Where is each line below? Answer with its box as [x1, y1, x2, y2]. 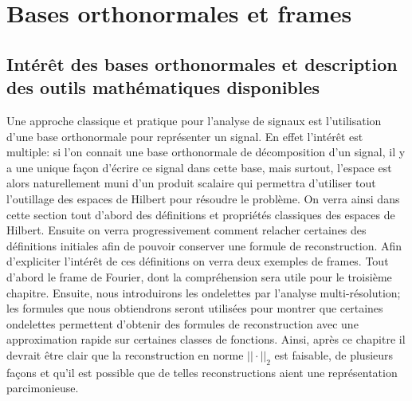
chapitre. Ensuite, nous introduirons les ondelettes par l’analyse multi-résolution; [6, 284, 401, 301]
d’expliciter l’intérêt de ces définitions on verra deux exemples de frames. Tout [6, 253, 389, 269]
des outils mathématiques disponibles [6, 75, 320, 100]
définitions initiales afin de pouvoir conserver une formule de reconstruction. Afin [6, 237, 402, 254]
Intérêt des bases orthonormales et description [6, 51, 398, 76]
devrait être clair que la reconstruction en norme [6, 346, 244, 363]
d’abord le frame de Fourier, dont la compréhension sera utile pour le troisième [6, 268, 392, 285]
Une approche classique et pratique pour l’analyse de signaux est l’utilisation [6, 112, 382, 128]
